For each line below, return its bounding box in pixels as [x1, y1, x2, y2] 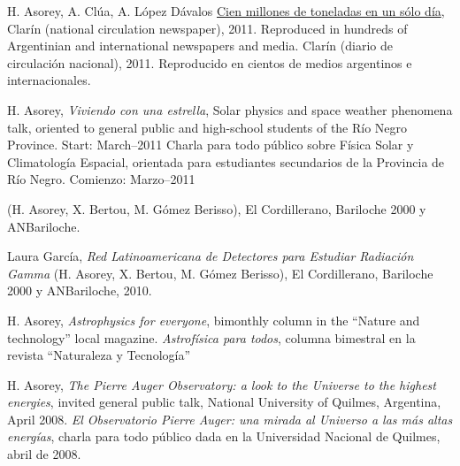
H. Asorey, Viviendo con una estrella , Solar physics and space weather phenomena [7, 100, 453, 118]
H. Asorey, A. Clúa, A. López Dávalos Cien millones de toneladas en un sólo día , [7, 2, 445, 19]
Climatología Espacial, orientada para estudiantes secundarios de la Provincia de [7, 152, 445, 171]
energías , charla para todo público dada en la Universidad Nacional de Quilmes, [7, 427, 441, 446]
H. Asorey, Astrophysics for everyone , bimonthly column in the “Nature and [7, 310, 420, 329]
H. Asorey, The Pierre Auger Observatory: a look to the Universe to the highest [7, 375, 436, 393]
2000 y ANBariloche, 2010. [7, 281, 152, 300]
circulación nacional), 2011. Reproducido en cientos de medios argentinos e [7, 53, 412, 72]
